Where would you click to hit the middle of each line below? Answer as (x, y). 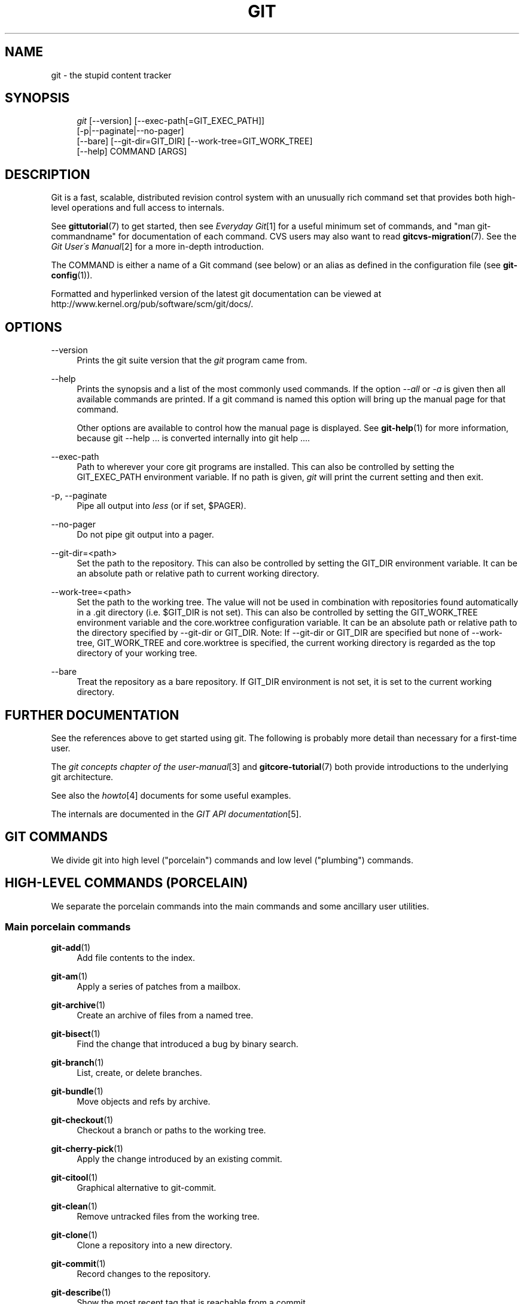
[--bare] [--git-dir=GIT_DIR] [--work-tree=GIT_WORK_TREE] (195, 141)
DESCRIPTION (48, 174)
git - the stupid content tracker (111, 75)
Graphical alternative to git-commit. (147, 1188)
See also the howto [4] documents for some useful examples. (171, 795)
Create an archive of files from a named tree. (165, 1015)
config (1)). (72, 275)
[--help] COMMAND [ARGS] (132, 151)
